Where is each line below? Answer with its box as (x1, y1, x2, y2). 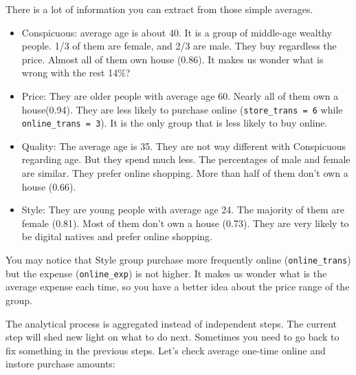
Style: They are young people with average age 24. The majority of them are (21, 202, 344, 217)
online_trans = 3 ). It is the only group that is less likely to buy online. (21, 116, 328, 130)
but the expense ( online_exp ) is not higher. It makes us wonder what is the (5, 266, 327, 280)
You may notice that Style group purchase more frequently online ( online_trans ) (5, 253, 351, 267)
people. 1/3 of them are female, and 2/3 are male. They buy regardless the (21, 39, 337, 53)
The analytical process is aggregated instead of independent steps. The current (5, 316, 337, 330)
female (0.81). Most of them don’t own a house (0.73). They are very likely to (21, 215, 349, 230)
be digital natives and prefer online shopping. (21, 229, 212, 244)
